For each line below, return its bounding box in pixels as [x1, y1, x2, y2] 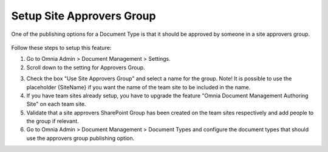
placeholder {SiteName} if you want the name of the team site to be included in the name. [26, 83, 251, 91]
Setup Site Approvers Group [11, 9, 156, 22]
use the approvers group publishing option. [26, 134, 135, 142]
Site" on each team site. [26, 100, 86, 108]
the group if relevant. [26, 117, 79, 125]
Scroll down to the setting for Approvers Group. [26, 64, 145, 71]
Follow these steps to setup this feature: [11, 44, 112, 51]
